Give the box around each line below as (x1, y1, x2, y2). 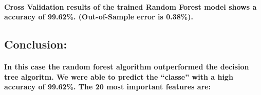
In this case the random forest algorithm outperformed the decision (4, 61, 249, 72)
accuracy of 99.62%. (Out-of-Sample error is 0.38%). (4, 11, 194, 22)
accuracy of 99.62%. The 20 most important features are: (4, 81, 211, 92)
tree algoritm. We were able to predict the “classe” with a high (4, 71, 233, 82)
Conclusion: (4, 36, 67, 52)
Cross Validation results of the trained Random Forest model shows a (4, 1, 257, 12)
